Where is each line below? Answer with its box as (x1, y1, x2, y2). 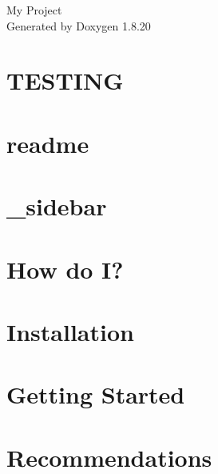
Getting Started (6, 378, 185, 411)
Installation (6, 315, 134, 347)
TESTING (6, 64, 124, 97)
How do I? (6, 252, 124, 285)
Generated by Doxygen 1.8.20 (6, 17, 151, 34)
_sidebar (6, 190, 107, 223)
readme (6, 127, 89, 159)
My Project (6, 2, 62, 18)
